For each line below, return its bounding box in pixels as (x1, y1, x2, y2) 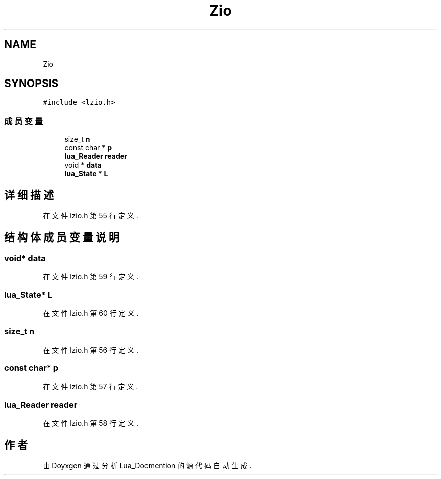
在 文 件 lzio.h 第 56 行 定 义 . (43, 345, 139, 354)
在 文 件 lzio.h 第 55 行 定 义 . (43, 211, 138, 220)
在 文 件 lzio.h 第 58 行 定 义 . (43, 419, 139, 428)
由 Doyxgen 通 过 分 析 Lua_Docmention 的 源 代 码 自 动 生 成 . (43, 461, 252, 470)
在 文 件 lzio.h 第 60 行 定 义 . (43, 309, 139, 317)
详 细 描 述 (4, 188, 54, 201)
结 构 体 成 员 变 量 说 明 (4, 231, 119, 244)
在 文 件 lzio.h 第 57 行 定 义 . (43, 382, 138, 391)
